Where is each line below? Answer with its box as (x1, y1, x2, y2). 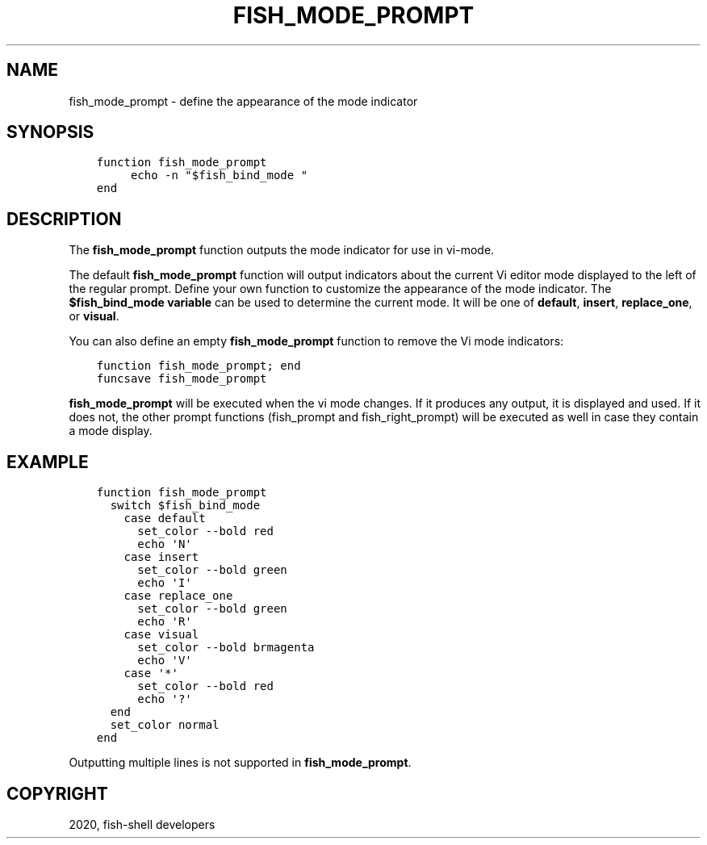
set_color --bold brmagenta (137, 641, 315, 655)
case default (123, 512, 206, 525)
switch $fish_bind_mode (110, 499, 261, 512)
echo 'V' (137, 654, 192, 667)
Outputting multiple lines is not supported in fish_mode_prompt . (69, 755, 412, 770)
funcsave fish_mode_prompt (96, 372, 267, 386)
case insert (123, 550, 199, 564)
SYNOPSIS (6, 122, 94, 143)
